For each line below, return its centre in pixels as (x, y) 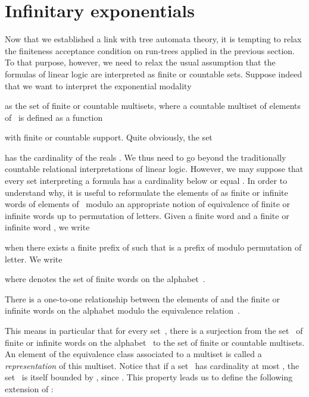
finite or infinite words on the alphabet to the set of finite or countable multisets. (155, 342)
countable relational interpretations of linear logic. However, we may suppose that (154, 169)
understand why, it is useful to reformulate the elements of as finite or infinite (146, 192)
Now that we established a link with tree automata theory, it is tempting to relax (153, 39)
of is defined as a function (54, 117)
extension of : (29, 388)
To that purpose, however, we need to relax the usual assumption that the (140, 62)
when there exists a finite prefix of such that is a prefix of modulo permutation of (153, 247)
